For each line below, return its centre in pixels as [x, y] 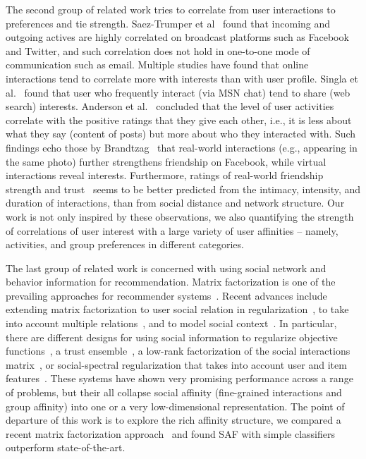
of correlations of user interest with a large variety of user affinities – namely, [172, 230]
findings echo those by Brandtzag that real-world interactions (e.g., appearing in [182, 147]
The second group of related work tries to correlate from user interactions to [171, 9]
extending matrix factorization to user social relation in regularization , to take [177, 309]
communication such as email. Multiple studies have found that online [157, 65]
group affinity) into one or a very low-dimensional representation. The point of [175, 406]
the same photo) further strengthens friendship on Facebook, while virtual [166, 161]
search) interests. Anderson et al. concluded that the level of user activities [170, 106]
